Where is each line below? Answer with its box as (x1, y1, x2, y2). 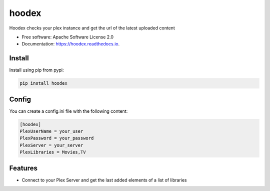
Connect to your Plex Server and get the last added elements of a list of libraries (21, 177, 187, 183)
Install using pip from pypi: (9, 67, 64, 73)
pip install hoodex (19, 80, 67, 86)
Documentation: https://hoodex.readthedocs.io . (21, 41, 120, 47)
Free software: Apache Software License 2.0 (21, 34, 114, 40)
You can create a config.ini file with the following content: (9, 108, 128, 114)
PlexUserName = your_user (19, 129, 83, 134)
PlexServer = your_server (19, 142, 83, 148)
